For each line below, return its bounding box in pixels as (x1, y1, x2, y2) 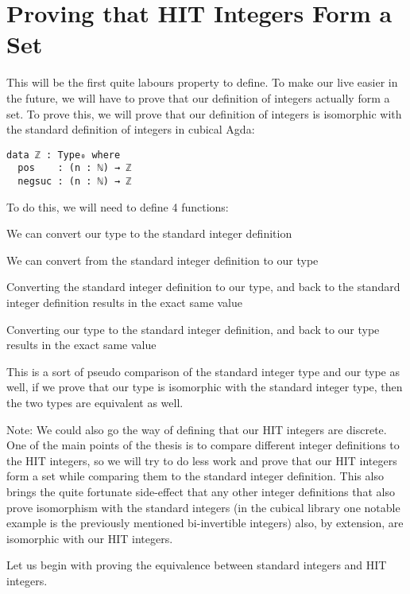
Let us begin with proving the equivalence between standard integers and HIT (6, 557, 387, 573)
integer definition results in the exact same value (6, 294, 243, 311)
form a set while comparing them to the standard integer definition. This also (6, 468, 384, 484)
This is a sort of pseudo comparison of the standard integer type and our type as (6, 363, 400, 379)
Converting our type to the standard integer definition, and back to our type (6, 320, 380, 337)
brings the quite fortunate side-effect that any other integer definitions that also (6, 483, 395, 499)
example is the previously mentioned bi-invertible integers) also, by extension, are (6, 514, 404, 531)
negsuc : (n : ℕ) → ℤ (17, 176, 132, 187)
